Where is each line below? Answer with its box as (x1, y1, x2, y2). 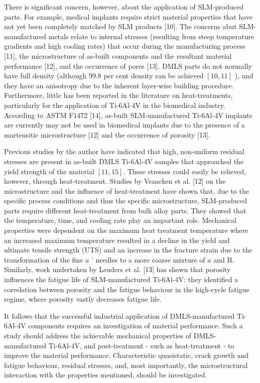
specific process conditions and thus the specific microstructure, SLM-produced (4, 195, 247, 206)
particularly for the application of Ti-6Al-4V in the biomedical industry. (4, 99, 225, 110)
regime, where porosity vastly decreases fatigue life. (4, 294, 162, 304)
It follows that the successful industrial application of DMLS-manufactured (4, 310, 235, 321)
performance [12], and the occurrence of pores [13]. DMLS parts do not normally (4, 60, 252, 71)
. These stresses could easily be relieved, (123, 166, 246, 176)
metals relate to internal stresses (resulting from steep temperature (48, 31, 254, 41)
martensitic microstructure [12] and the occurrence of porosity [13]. (4, 129, 210, 140)
